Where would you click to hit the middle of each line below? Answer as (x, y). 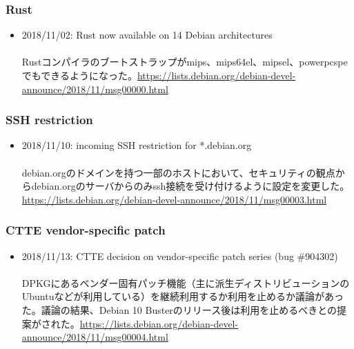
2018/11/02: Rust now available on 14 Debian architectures (147, 35)
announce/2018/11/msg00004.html (95, 337)
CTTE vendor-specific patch (86, 230)
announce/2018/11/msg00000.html (95, 89)
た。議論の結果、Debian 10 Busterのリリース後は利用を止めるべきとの (179, 309)
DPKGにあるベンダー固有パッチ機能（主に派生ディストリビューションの (186, 282)
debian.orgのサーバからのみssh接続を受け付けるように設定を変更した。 (190, 186)
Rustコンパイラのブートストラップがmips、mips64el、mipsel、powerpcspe (185, 62)
